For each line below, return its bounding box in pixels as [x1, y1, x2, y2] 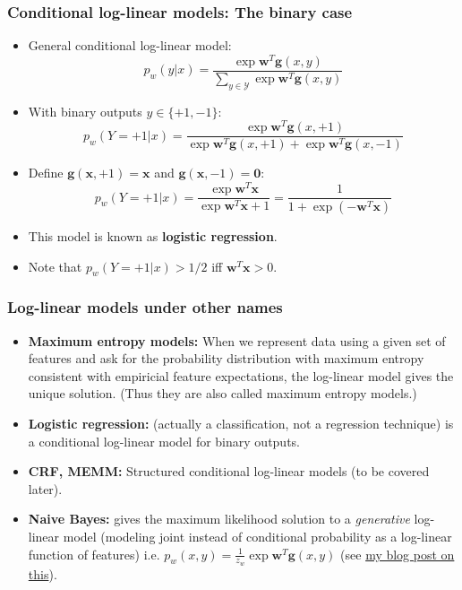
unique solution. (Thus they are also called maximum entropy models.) [28, 384, 417, 403]
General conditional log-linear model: [28, 36, 232, 55]
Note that [28, 256, 82, 275]
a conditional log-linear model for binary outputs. [28, 431, 300, 450]
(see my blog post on [340, 544, 455, 563]
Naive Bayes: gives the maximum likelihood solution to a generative [28, 509, 410, 528]
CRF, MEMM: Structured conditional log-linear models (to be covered [28, 462, 430, 481]
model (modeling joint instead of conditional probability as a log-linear [63, 527, 452, 546]
